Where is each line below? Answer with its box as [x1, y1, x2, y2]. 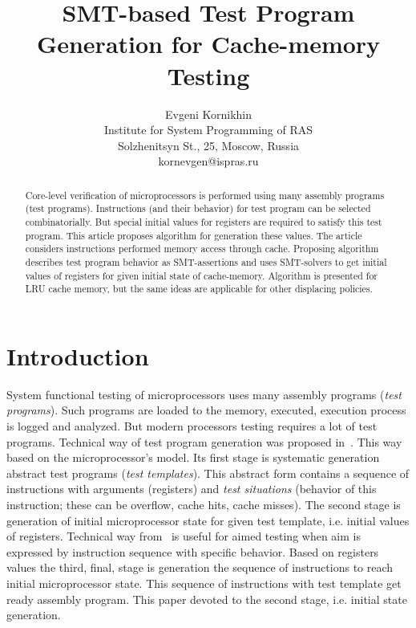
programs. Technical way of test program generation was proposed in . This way [6, 433, 402, 450]
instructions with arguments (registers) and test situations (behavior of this [6, 480, 377, 497]
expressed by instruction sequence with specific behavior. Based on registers [6, 543, 379, 560]
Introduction [6, 339, 149, 372]
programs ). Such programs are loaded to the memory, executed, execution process [6, 402, 406, 418]
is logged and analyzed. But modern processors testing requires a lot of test [6, 418, 378, 434]
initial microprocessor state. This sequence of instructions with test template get [6, 574, 402, 591]
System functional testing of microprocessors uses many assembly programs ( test [6, 385, 402, 402]
